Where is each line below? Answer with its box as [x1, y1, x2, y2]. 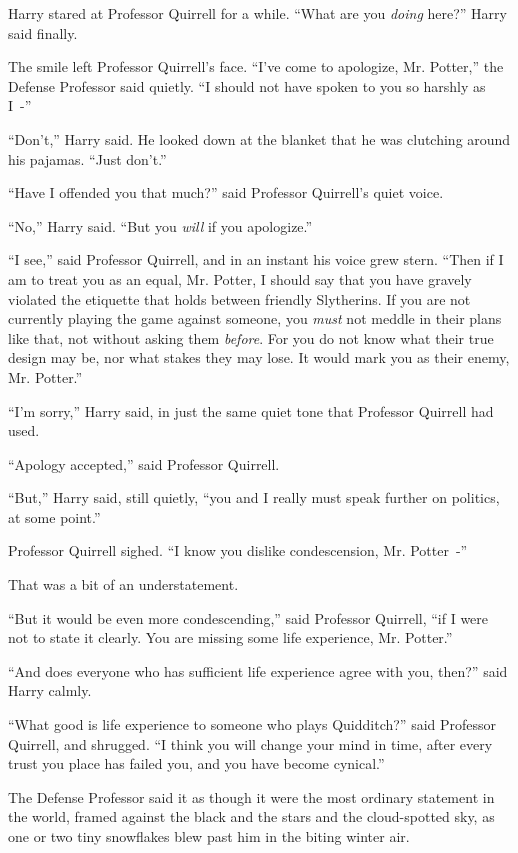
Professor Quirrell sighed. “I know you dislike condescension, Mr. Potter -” [8, 540, 468, 561]
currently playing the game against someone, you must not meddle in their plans [8, 308, 502, 329]
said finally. [8, 22, 78, 43]
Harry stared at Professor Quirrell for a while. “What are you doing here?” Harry [8, 3, 507, 23]
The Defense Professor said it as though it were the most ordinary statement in [8, 786, 495, 807]
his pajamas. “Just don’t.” [8, 148, 167, 169]
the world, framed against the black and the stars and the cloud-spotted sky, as [8, 806, 495, 827]
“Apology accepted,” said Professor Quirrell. [8, 453, 280, 474]
